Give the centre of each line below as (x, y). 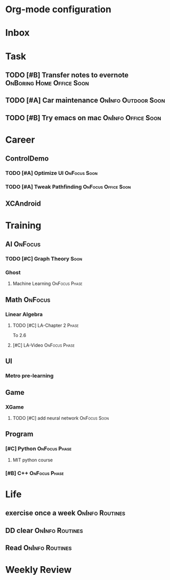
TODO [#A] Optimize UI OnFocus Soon (52, 173)
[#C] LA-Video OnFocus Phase (44, 345)
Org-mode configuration (58, 9)
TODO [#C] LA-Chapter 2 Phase (46, 325)
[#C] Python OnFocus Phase (39, 449)
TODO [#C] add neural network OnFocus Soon (61, 418)
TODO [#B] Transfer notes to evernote (67, 75)
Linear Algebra (24, 314)
